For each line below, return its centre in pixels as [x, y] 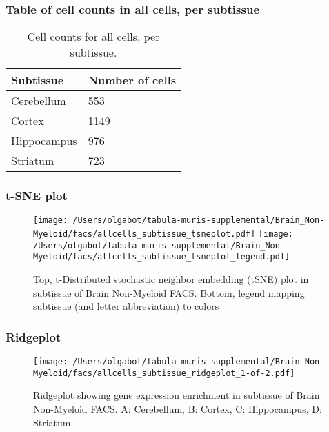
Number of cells [132, 80]
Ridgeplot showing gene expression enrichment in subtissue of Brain [177, 395]
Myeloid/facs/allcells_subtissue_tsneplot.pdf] [144, 234]
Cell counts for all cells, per [93, 37]
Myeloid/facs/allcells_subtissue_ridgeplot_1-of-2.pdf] [164, 373]
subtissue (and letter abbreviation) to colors [126, 306]
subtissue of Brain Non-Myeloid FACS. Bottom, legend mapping [169, 292]
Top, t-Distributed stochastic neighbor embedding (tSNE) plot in [171, 279]
